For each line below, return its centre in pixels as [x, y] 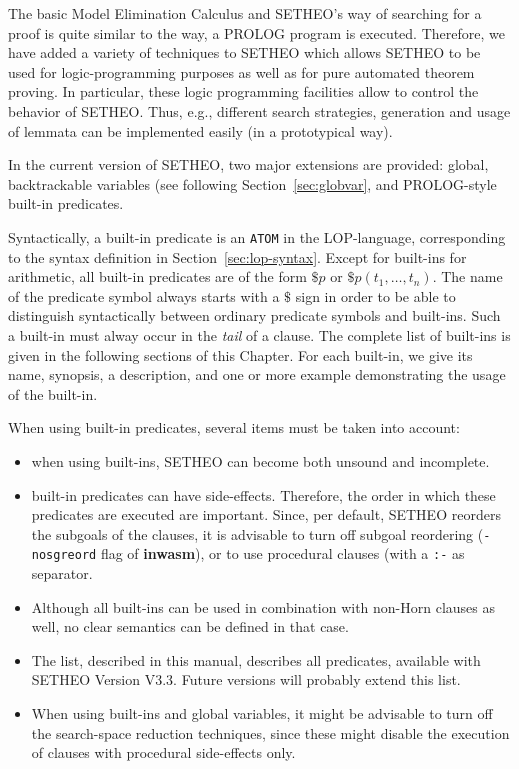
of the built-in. [53, 393]
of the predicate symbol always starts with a [144, 295]
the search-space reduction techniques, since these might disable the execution [270, 732]
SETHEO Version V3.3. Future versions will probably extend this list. [246, 679]
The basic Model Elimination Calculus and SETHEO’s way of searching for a [245, 13]
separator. [62, 573]
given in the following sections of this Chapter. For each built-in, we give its [240, 354]
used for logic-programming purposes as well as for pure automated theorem [241, 71]
